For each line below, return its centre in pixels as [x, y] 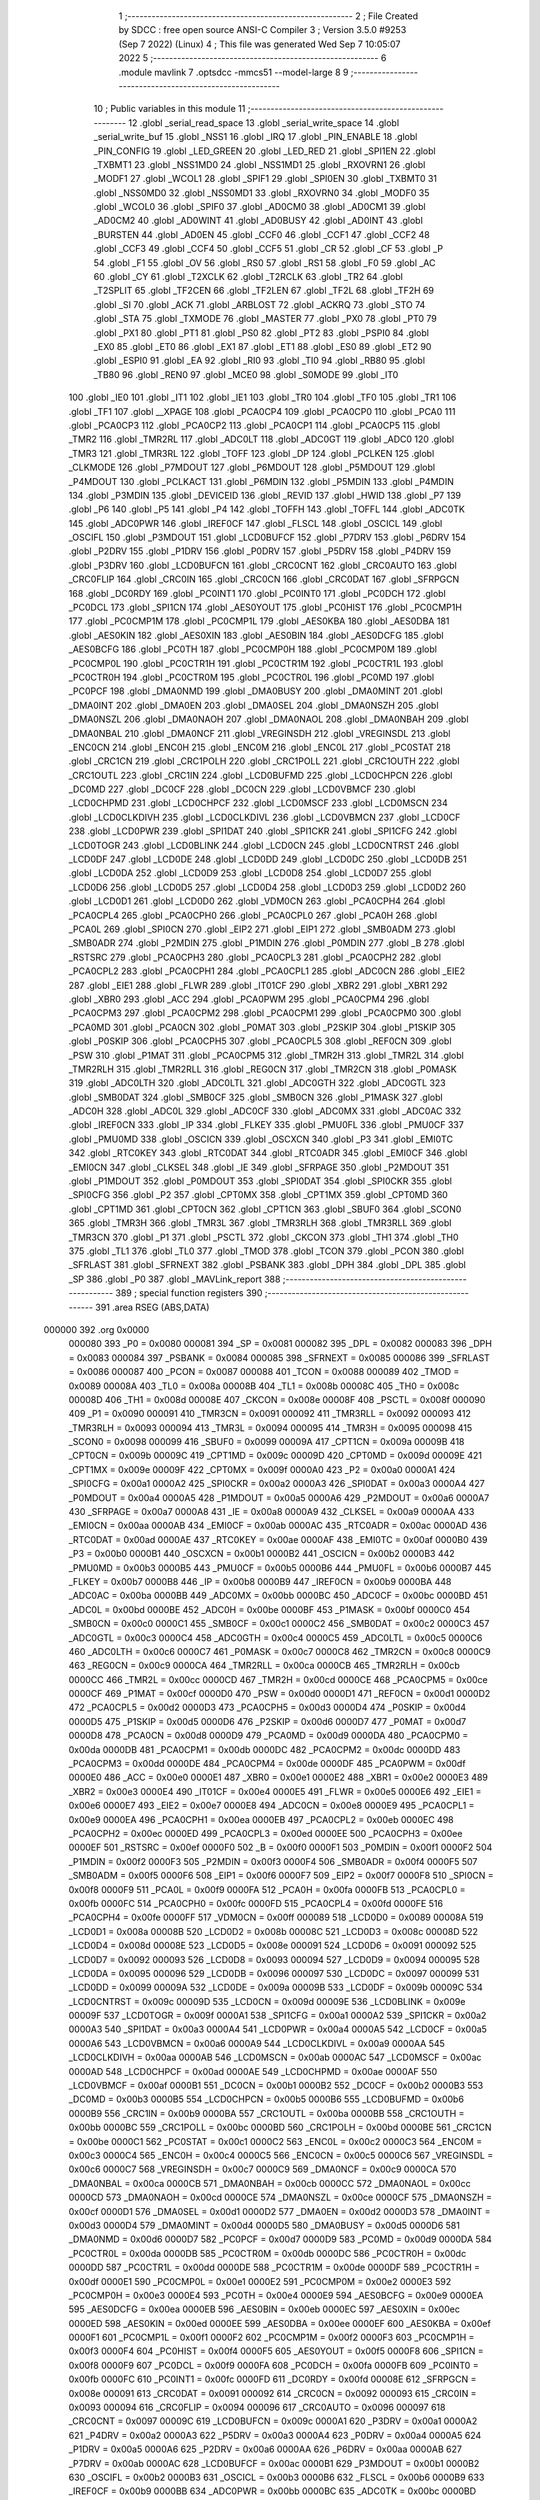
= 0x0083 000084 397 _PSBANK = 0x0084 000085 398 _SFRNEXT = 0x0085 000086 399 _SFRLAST [279, 1357]
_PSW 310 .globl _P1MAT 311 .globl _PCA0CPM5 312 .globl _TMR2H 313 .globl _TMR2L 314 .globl [266, 1055]
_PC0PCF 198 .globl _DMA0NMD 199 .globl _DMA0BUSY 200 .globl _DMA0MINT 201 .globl [256, 691]
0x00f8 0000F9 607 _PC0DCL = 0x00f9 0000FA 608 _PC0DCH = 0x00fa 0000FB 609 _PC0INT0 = [273, 2365]
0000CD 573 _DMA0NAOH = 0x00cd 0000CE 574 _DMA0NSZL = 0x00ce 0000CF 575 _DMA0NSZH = [280, 2197]
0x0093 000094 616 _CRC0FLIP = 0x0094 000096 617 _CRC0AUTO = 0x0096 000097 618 [257, 2407]
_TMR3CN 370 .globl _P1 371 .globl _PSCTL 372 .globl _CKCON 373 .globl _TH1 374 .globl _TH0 [263, 1237]
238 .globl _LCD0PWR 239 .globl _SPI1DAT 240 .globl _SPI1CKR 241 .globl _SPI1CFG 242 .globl [262, 831]
